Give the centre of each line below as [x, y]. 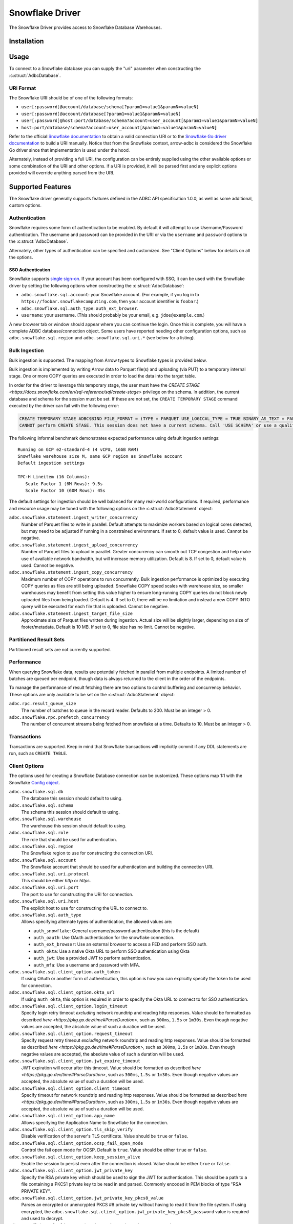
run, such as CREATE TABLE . [38, 753]
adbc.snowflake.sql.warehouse [45, 819]
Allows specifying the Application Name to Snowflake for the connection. [95, 1122]
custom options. [25, 205]
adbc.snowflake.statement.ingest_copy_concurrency [71, 572]
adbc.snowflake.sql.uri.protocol [49, 874]
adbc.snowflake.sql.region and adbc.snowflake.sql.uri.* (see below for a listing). [102, 338]
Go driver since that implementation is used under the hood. [70, 150]
